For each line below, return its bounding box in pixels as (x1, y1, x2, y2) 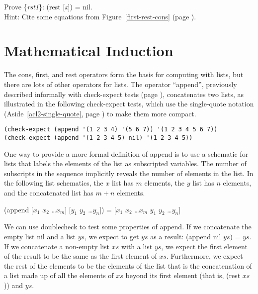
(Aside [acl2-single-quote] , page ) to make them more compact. (4, 108, 196, 118)
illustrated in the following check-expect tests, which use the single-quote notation (4, 98, 254, 109)
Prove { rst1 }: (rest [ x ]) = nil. (4, 1, 92, 11)
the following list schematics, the (4, 178, 103, 188)
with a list (121, 241, 153, 251)
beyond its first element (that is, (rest (125, 270, 241, 281)
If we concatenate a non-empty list (4, 241, 109, 251)
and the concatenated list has (4, 187, 93, 197)
